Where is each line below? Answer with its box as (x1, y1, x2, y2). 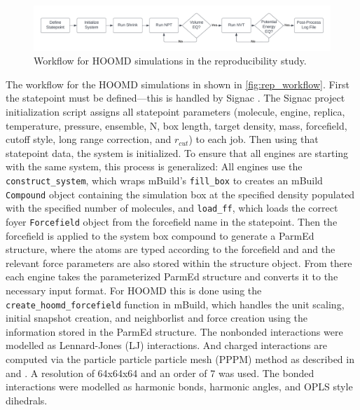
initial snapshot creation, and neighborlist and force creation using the (6, 310, 308, 325)
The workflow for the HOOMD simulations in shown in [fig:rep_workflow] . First (6, 76, 349, 91)
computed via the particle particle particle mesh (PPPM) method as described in (6, 351, 354, 366)
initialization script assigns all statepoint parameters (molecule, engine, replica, (6, 104, 345, 118)
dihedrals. (6, 392, 48, 407)
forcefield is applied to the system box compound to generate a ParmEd (6, 228, 314, 242)
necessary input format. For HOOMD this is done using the (6, 282, 262, 297)
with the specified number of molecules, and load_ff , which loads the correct (6, 200, 338, 215)
